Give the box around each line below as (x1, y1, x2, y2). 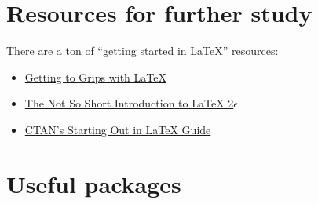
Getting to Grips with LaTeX (24, 68, 166, 85)
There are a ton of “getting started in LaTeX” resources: (6, 42, 279, 59)
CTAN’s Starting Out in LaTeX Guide (24, 121, 211, 137)
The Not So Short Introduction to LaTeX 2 (24, 95, 234, 111)
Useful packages (6, 167, 181, 199)
